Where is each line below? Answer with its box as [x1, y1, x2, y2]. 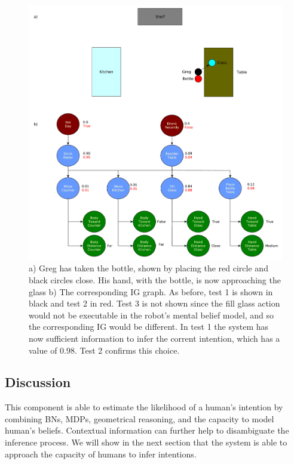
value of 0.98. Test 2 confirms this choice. [29, 344, 180, 356]
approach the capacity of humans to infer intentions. [5, 447, 197, 460]
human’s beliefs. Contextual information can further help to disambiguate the [5, 424, 289, 437]
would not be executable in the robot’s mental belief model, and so [29, 308, 274, 321]
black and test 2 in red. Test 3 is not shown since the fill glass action [29, 297, 280, 310]
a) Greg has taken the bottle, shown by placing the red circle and [29, 262, 268, 274]
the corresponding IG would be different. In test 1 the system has [29, 320, 269, 333]
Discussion [5, 373, 71, 391]
